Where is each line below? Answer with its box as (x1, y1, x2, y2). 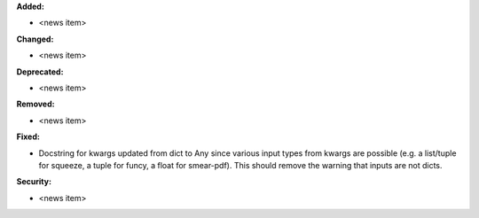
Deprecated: (16, 66, 64, 77)
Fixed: (16, 131, 40, 142)
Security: (16, 176, 52, 187)
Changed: (16, 34, 54, 44)
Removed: (16, 98, 55, 110)
